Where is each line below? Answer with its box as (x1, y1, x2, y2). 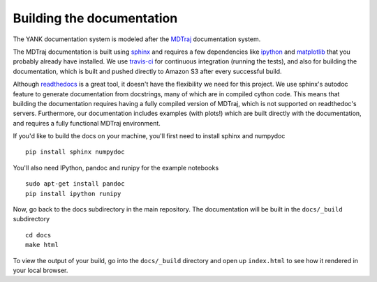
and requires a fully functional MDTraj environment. (13, 119, 161, 127)
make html (25, 241, 59, 249)
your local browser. (13, 266, 68, 274)
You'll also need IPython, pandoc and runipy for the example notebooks (13, 163, 219, 172)
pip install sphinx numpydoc (25, 148, 125, 156)
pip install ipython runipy (25, 189, 121, 198)
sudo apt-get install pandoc (25, 180, 125, 188)
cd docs (25, 231, 52, 239)
